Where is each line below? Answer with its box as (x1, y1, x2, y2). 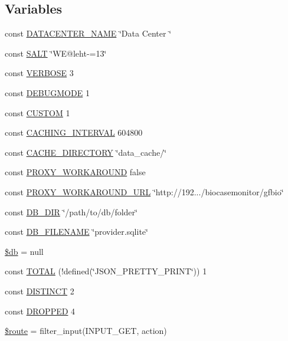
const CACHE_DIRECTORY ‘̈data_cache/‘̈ (5, 146, 167, 158)
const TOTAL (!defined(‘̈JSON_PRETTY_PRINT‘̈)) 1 (5, 265, 207, 277)
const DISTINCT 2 (5, 284, 74, 297)
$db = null (5, 245, 44, 257)
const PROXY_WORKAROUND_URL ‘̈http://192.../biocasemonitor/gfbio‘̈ (5, 185, 284, 198)
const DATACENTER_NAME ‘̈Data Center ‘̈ (5, 27, 172, 40)
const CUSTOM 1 (5, 106, 70, 119)
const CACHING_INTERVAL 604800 (5, 126, 143, 139)
